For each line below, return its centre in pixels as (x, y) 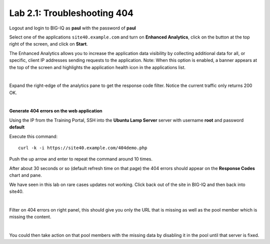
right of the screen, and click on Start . (48, 44)
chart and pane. (25, 175)
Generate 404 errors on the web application (56, 111)
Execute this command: (33, 136)
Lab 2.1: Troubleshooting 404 (71, 13)
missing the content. (30, 217)
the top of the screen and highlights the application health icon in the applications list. (97, 67)
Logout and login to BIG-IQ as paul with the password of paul (72, 28)
